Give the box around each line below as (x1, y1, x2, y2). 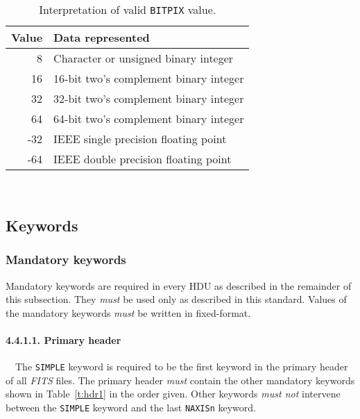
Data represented (53, 29, 150, 45)
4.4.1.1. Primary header (6, 332, 121, 347)
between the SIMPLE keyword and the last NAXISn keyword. (6, 400, 256, 415)
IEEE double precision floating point (53, 151, 232, 167)
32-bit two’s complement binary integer (53, 90, 244, 106)
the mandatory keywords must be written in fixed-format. (6, 305, 251, 320)
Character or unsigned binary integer (53, 50, 234, 66)
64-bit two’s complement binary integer (53, 110, 244, 126)
